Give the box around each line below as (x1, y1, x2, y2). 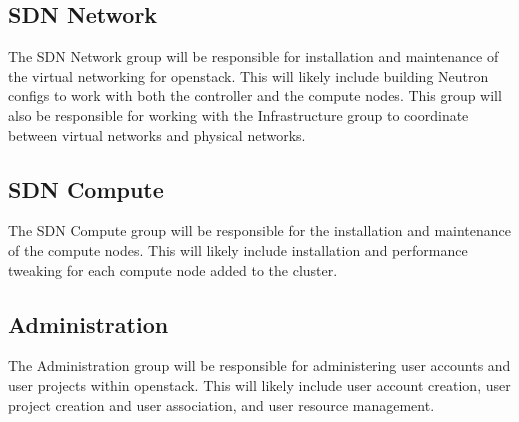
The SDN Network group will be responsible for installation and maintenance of (8, 46, 499, 67)
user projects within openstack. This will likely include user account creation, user (8, 374, 511, 395)
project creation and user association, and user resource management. (8, 394, 435, 415)
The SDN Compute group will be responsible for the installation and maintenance (8, 220, 512, 241)
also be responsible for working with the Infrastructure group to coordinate (8, 104, 469, 125)
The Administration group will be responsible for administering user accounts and (8, 355, 511, 376)
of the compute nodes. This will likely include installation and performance (8, 239, 468, 260)
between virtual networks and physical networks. (8, 124, 306, 145)
